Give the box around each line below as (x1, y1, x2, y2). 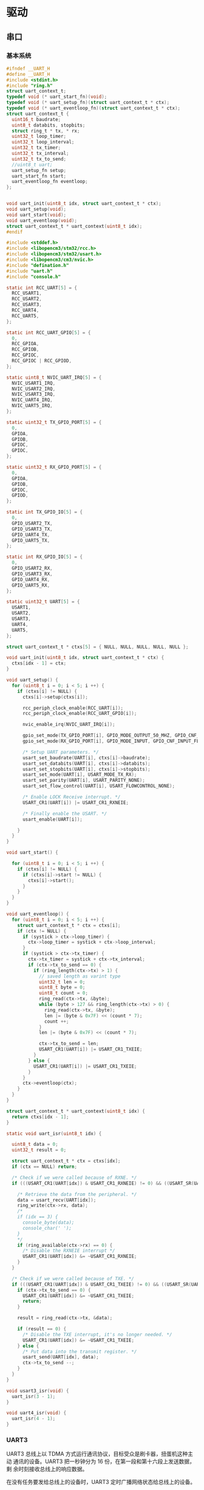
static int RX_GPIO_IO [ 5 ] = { (6, 554, 83, 560)
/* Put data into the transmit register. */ (22, 1348, 137, 1354)
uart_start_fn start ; (12, 173, 67, 179)
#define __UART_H (6, 71, 50, 77)
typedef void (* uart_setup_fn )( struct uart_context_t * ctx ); (6, 100, 170, 106)
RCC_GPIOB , (12, 347, 39, 353)
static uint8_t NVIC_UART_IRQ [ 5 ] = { (6, 374, 102, 381)
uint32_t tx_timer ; (12, 145, 61, 151)
